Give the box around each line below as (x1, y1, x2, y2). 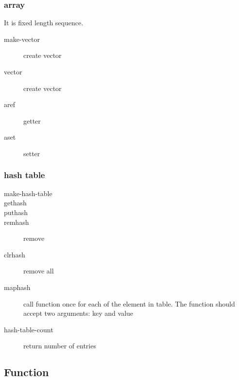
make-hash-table (4, 188, 52, 198)
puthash (4, 207, 28, 217)
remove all (23, 266, 54, 276)
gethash (4, 198, 27, 208)
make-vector (4, 34, 40, 44)
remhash (4, 217, 29, 227)
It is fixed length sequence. (4, 18, 84, 28)
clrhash (4, 249, 25, 259)
